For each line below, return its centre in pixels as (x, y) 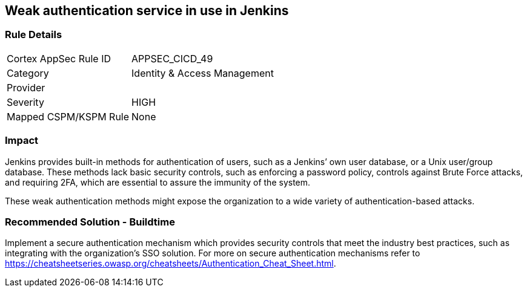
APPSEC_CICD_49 (172, 58)
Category (28, 73)
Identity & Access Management (203, 73)
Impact (22, 141)
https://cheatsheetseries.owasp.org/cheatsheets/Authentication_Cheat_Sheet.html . (171, 264)
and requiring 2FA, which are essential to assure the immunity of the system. (158, 182)
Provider (26, 87)
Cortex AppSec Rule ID (59, 58)
